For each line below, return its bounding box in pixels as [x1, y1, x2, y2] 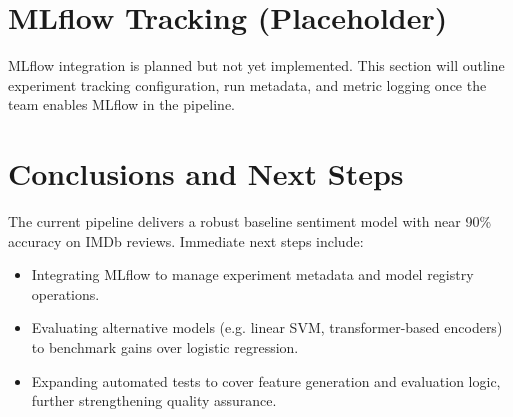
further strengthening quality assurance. [31, 390, 277, 411]
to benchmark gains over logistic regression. [31, 337, 299, 357]
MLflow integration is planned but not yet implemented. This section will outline [8, 55, 505, 76]
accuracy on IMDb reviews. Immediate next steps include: [8, 230, 364, 251]
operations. [31, 283, 100, 304]
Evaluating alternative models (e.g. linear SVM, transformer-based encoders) [31, 317, 503, 338]
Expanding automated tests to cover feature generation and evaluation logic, [31, 370, 501, 391]
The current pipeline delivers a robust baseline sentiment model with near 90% [8, 211, 492, 232]
